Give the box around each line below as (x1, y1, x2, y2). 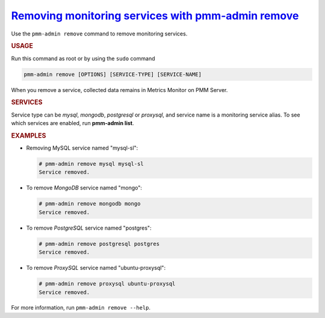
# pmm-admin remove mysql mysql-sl (39, 161, 144, 168)
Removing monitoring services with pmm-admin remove (11, 9, 299, 22)
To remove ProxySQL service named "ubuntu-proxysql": (26, 264, 166, 272)
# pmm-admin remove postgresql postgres (39, 240, 159, 247)
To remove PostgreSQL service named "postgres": (26, 224, 152, 231)
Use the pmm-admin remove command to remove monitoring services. (11, 30, 188, 37)
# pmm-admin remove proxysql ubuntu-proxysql (39, 280, 176, 287)
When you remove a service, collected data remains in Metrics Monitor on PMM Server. (11, 86, 228, 93)
